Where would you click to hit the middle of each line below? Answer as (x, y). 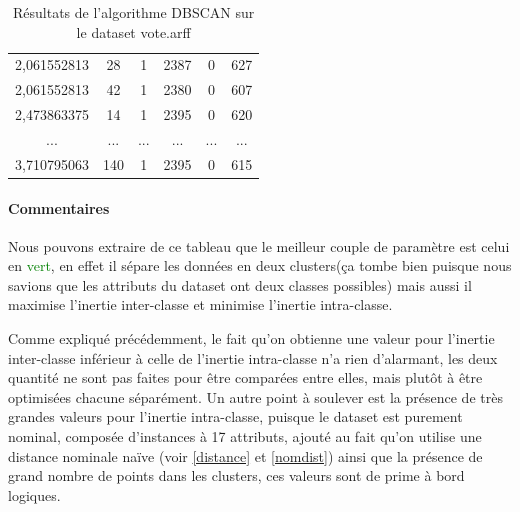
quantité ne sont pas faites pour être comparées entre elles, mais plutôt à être (245, 377)
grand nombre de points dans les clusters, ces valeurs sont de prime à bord (236, 475)
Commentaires (59, 207)
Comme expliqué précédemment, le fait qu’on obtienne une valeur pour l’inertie (251, 338)
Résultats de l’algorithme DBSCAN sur (134, 12)
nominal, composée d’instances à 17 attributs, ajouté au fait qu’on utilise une (245, 436)
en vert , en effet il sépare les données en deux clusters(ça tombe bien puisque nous (260, 265)
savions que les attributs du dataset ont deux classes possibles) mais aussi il (240, 284)
